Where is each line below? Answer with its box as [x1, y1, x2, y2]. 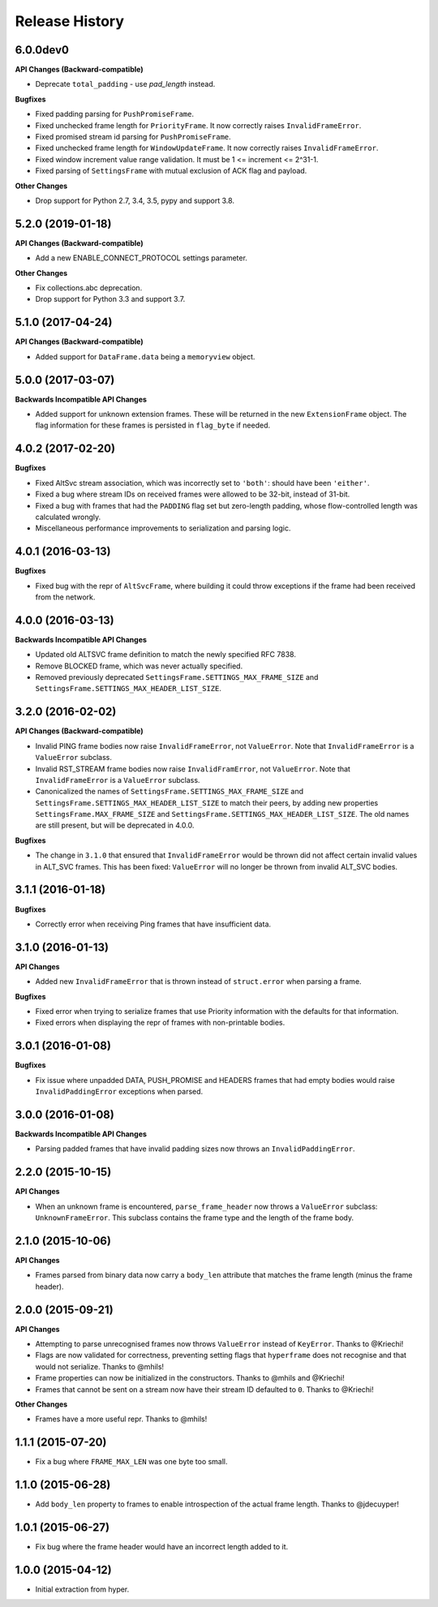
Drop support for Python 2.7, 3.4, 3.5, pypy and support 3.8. [35, 196, 235, 205]
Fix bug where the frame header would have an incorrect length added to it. [35, 1542, 289, 1552]
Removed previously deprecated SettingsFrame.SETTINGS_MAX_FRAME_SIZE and [35, 672, 319, 682]
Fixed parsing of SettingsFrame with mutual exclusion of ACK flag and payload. [35, 166, 307, 176]
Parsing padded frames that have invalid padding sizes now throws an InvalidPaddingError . [35, 1144, 355, 1154]
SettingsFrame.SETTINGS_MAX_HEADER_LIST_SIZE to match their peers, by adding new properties [35, 797, 379, 807]
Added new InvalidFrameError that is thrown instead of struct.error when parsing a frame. [35, 977, 362, 986]
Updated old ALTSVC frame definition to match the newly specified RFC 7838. [35, 650, 296, 660]
